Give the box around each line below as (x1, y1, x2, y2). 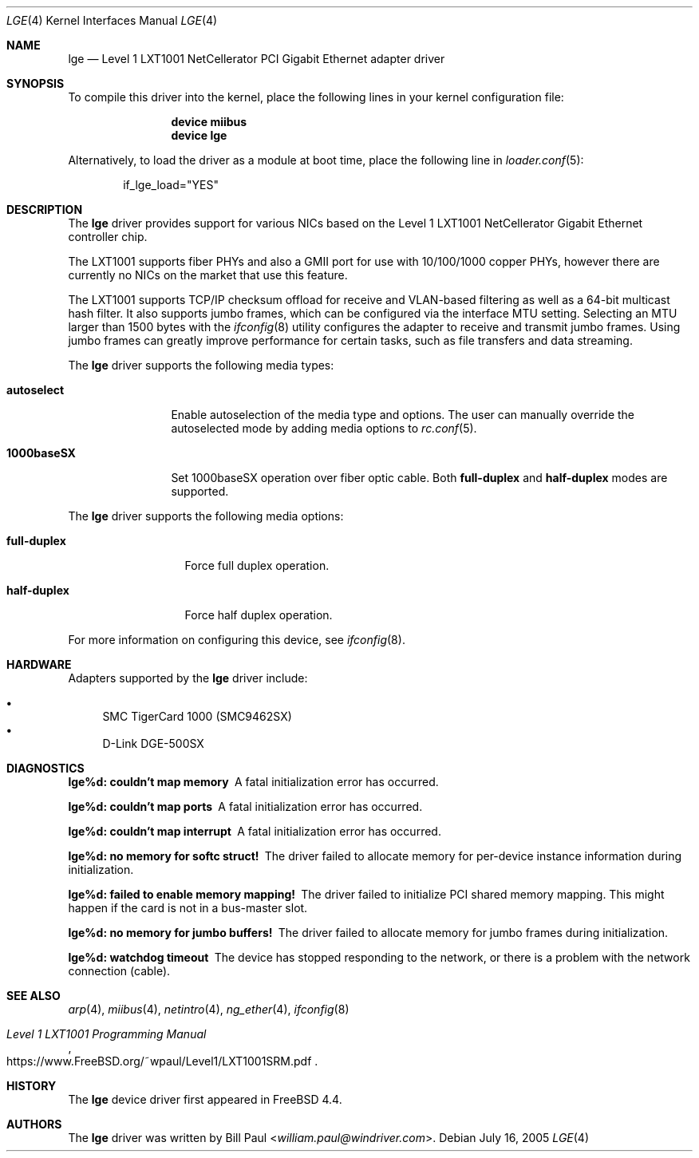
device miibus (171, 115, 247, 128)
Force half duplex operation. (184, 608, 333, 622)
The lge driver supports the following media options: (68, 509, 344, 523)
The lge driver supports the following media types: (68, 358, 334, 372)
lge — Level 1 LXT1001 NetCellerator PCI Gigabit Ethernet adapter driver (68, 52, 445, 65)
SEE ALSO (6, 989, 61, 1002)
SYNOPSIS (6, 77, 65, 90)
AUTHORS (6, 1117, 62, 1131)
